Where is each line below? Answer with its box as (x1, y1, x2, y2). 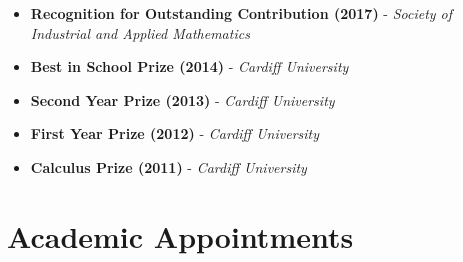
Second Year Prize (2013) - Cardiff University (30, 89, 335, 110)
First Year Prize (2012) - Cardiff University (30, 123, 320, 144)
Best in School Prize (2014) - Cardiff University (30, 56, 349, 77)
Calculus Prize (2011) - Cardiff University (30, 156, 307, 177)
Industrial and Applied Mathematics (30, 22, 250, 43)
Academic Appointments (7, 215, 354, 256)
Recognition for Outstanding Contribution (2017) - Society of (30, 3, 453, 23)
